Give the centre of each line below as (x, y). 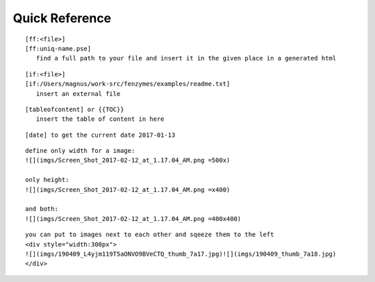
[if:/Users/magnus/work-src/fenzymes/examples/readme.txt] (128, 84)
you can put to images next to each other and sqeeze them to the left (150, 235)
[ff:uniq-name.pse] (58, 48)
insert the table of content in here (100, 119)
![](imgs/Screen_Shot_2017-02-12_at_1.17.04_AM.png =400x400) (133, 218)
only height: (47, 180)
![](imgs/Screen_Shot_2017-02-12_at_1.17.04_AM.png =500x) (128, 160)
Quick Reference (62, 18)
